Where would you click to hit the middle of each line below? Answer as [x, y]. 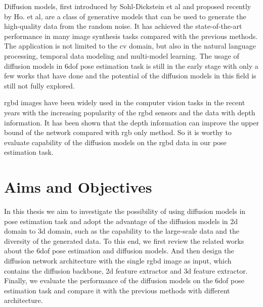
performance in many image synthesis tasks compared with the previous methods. [131, 36]
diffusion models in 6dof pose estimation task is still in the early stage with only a [131, 65]
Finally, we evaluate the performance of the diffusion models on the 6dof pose [124, 280]
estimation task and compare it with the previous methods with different [117, 290]
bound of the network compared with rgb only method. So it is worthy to [118, 132]
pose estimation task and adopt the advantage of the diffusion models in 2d [121, 221]
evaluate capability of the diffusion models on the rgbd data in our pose [115, 142]
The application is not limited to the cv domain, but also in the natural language [130, 46]
